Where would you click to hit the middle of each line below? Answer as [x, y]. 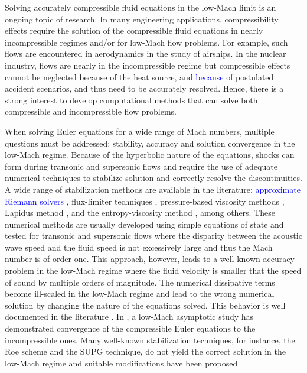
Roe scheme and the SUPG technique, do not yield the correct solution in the [145, 351]
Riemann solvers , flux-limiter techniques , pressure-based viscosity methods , [145, 201]
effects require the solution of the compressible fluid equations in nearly [134, 30]
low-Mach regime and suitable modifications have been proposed [121, 363]
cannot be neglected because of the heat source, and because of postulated [139, 77]
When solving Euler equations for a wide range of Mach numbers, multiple [140, 131]
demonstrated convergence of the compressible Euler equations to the [130, 328]
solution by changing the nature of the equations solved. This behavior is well [145, 305]
